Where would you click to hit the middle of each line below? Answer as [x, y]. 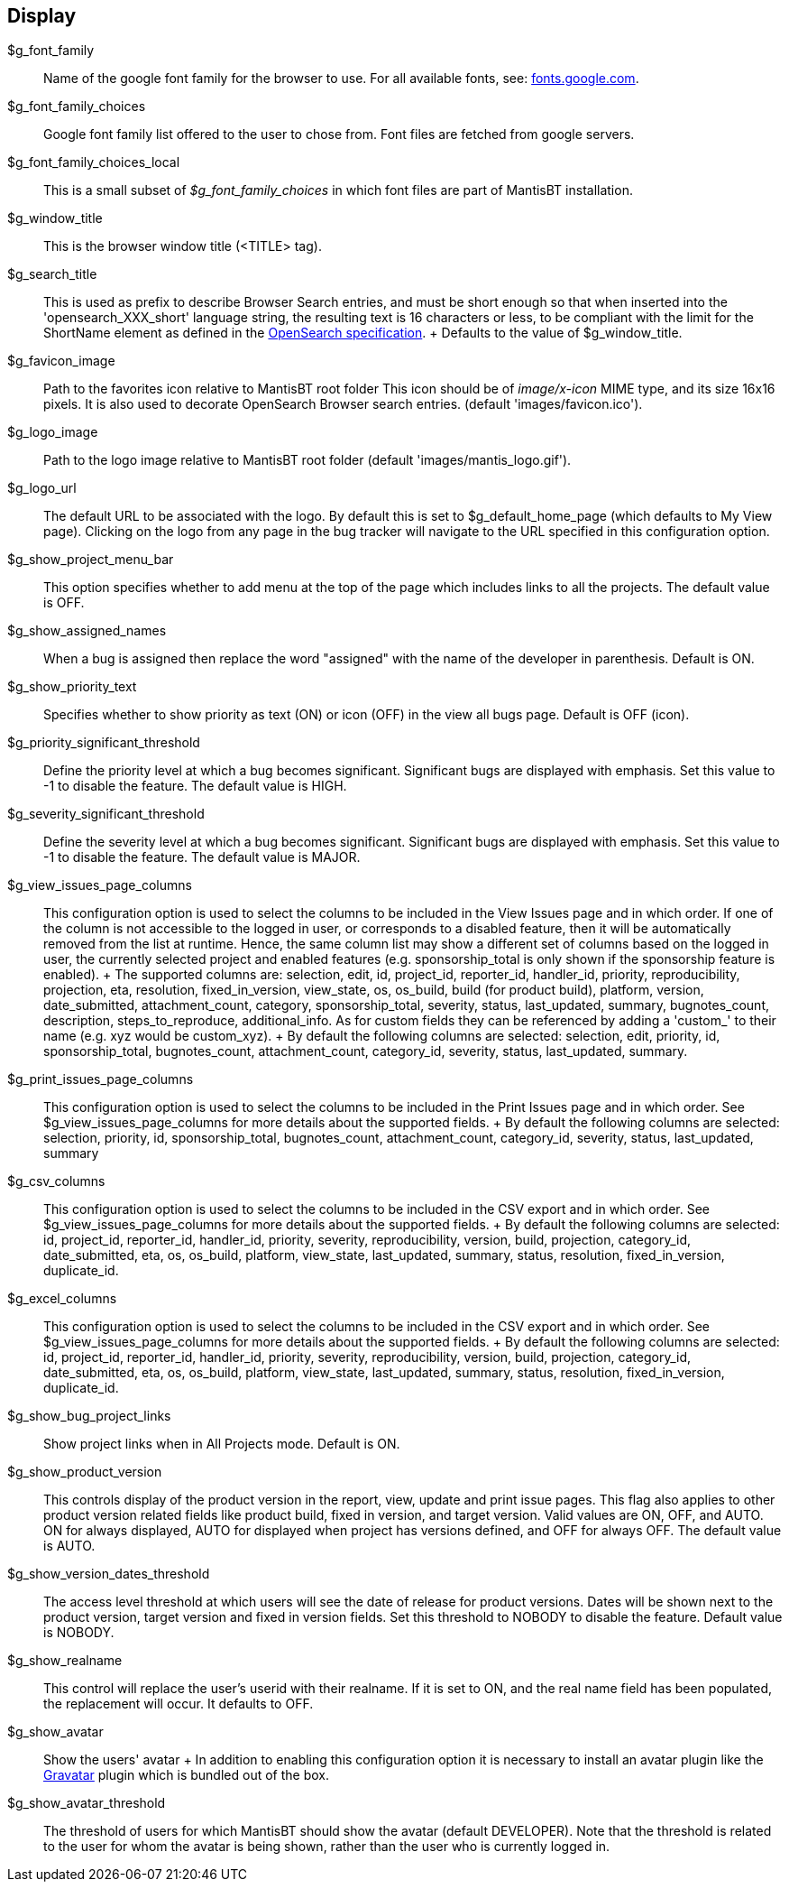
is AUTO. [69, 1546]
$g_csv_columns [56, 1181]
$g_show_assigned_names [87, 631]
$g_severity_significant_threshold [106, 814]
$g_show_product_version [85, 1472]
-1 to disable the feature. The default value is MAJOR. [202, 857]
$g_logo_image [53, 432]
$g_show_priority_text [72, 687]
